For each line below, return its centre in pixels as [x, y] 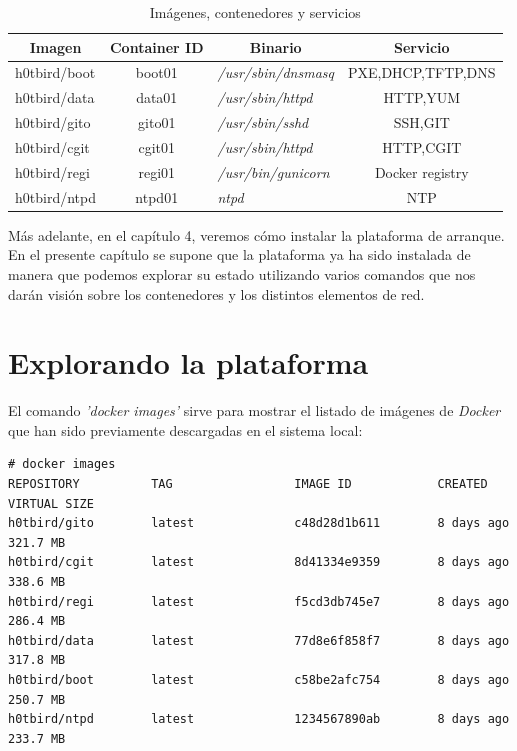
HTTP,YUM [422, 97]
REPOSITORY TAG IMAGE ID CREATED [248, 484]
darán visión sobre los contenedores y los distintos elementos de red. [216, 293]
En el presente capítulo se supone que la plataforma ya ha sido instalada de [239, 254]
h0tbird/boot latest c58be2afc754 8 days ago [259, 679]
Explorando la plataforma [188, 362]
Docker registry [421, 171]
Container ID [156, 46]
